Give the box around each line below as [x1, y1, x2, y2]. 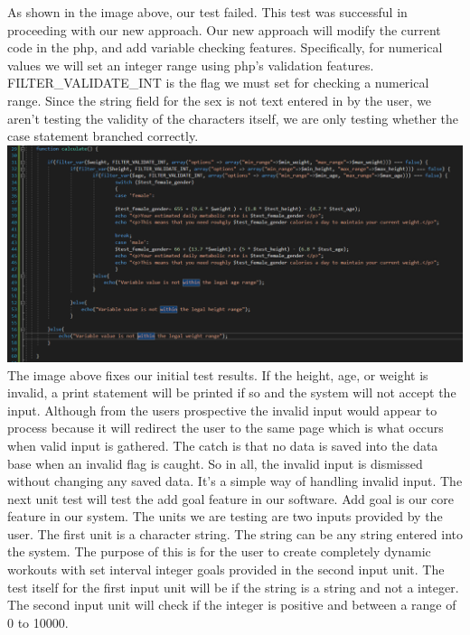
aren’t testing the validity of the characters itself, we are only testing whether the [7, 108, 459, 127]
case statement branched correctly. [7, 126, 199, 145]
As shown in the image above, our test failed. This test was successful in [7, 3, 408, 21]
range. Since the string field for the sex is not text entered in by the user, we [7, 90, 432, 109]
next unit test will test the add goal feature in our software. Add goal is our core [7, 489, 454, 508]
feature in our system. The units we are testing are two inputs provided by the [7, 507, 443, 526]
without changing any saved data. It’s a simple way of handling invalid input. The [7, 472, 463, 490]
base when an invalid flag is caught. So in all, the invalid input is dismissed [7, 453, 423, 472]
